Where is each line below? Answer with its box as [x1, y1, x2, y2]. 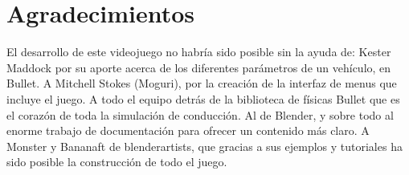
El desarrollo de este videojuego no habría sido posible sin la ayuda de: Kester [6, 43, 391, 60]
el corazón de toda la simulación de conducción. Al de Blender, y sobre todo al [6, 106, 394, 123]
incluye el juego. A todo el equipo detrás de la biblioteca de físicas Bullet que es [6, 90, 400, 107]
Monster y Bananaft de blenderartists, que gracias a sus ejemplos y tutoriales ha [6, 137, 403, 154]
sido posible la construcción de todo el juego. [6, 153, 227, 170]
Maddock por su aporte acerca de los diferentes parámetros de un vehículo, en [6, 59, 391, 75]
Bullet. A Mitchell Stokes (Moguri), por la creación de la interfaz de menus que [6, 75, 397, 92]
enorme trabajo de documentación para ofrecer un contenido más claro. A [6, 122, 370, 139]
